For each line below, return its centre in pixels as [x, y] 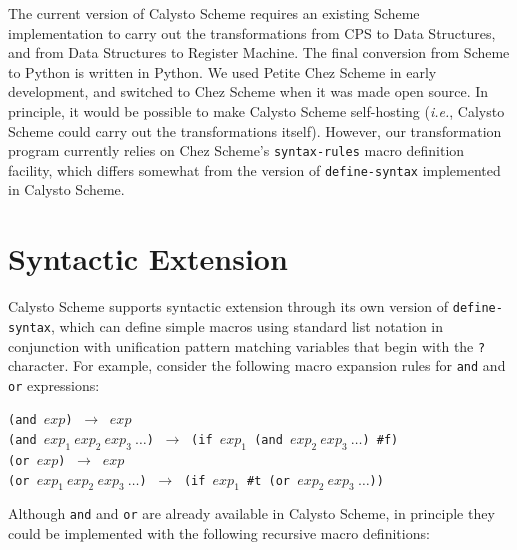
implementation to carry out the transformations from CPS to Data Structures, [252, 32]
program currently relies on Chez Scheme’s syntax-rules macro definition [236, 150]
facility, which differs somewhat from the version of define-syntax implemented [254, 169]
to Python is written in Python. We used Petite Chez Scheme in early [222, 71]
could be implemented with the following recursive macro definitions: [219, 533]
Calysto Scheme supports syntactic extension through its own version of [228, 306]
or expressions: [54, 384]
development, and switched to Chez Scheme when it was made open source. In [248, 91]
